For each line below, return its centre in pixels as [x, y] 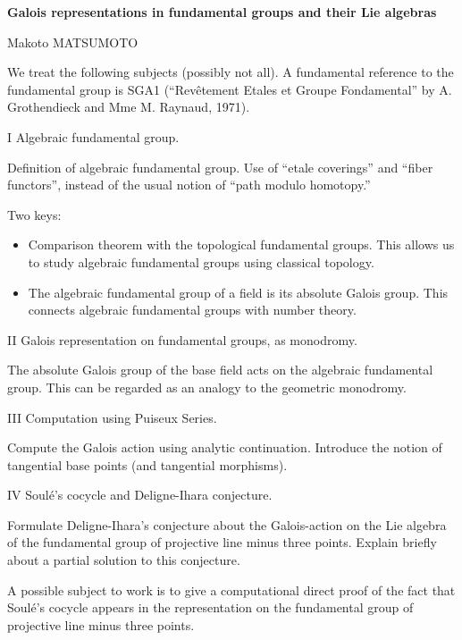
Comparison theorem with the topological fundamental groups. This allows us [241, 244]
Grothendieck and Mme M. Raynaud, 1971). [129, 107]
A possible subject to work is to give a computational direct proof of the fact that [231, 589]
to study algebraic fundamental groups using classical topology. [201, 261]
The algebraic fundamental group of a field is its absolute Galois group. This [238, 292]
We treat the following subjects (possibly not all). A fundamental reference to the [231, 72]
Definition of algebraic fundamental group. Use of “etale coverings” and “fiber [220, 167]
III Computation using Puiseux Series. [112, 417]
